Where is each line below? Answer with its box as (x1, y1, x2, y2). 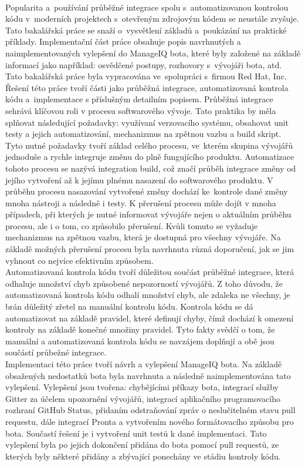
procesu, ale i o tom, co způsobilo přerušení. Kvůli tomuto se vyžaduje (5, 219, 258, 232)
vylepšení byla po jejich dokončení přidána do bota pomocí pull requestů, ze (5, 438, 279, 451)
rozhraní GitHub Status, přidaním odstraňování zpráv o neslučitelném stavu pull (5, 404, 296, 416)
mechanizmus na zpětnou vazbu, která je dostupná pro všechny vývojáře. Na (5, 231, 281, 243)
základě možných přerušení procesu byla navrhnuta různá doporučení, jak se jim (5, 243, 294, 255)
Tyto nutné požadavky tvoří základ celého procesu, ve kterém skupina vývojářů (5, 139, 293, 151)
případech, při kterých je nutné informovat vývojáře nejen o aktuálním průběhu (5, 208, 292, 220)
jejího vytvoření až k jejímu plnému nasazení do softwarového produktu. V (5, 173, 273, 186)
